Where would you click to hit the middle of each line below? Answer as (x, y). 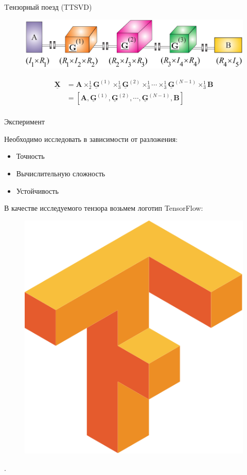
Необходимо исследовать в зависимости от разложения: (91, 139)
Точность (30, 156)
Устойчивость (37, 190)
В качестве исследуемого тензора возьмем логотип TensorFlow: (104, 208)
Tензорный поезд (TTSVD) (48, 7)
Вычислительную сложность (61, 173)
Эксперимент (24, 122)
